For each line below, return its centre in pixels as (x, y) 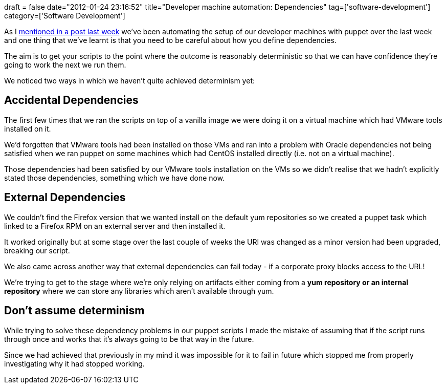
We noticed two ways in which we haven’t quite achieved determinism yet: (129, 81)
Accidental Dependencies (71, 100)
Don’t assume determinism (74, 311)
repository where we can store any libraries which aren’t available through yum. (139, 291)
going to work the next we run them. (65, 65)
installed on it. (28, 128)
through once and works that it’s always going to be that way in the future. (129, 339)
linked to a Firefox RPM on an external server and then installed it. (115, 226)
